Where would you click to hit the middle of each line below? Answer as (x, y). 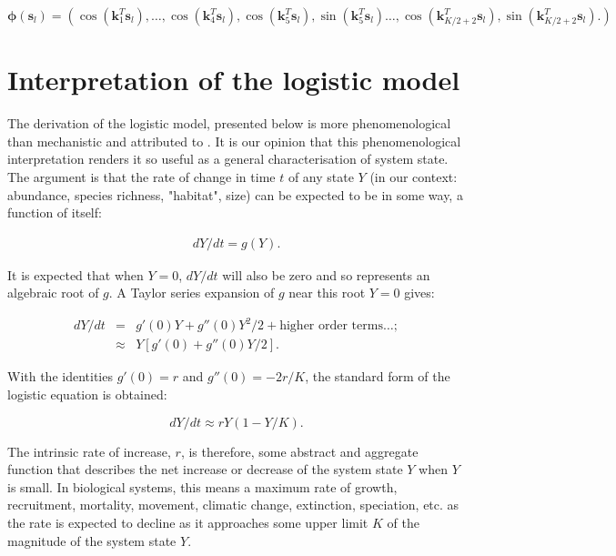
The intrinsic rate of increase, (89, 451)
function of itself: (55, 212)
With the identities (60, 376)
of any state (321, 176)
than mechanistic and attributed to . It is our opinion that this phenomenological (234, 141)
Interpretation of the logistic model (234, 80)
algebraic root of (53, 293)
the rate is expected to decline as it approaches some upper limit (188, 523)
